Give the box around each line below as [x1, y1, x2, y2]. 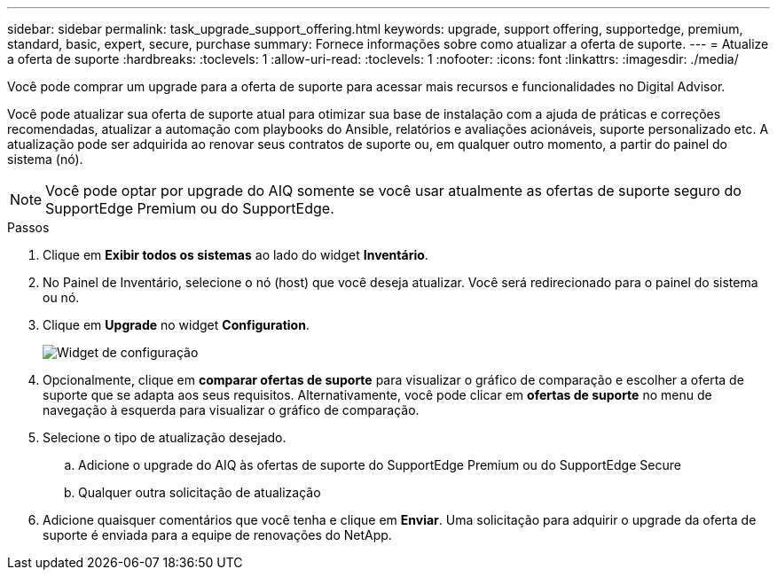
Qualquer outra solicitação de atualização [78, 485, 321, 500]
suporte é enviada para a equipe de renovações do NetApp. [43, 527, 392, 542]
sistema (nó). [7, 152, 83, 167]
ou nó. [43, 290, 80, 305]
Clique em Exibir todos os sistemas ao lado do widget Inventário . [43, 247, 428, 262]
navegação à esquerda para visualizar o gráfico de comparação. [43, 402, 420, 417]
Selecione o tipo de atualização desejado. [43, 430, 286, 445]
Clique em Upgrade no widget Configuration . [43, 317, 310, 332]
